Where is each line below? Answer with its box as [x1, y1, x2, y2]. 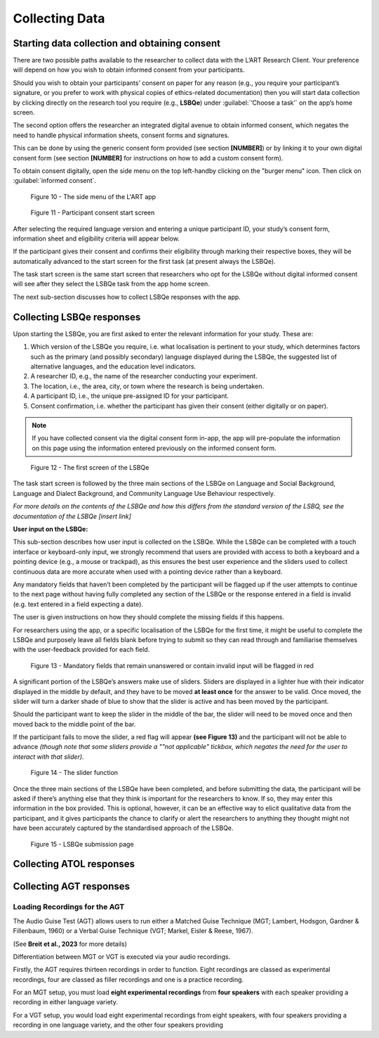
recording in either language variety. [13, 998, 119, 1006]
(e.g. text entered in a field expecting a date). [13, 600, 144, 608]
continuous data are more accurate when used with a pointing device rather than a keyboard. [13, 567, 283, 576]
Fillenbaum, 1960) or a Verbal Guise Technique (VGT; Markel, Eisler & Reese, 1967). [13, 927, 254, 935]
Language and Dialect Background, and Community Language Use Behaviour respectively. [13, 489, 275, 497]
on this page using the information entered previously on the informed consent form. [32, 444, 277, 452]
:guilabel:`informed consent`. [13, 177, 97, 185]
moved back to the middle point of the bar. [13, 719, 136, 728]
